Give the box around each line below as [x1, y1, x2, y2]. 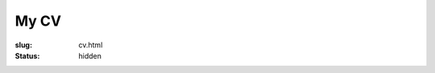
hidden [78, 51, 102, 60]
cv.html [78, 40, 103, 50]
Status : [14, 51, 40, 60]
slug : [14, 40, 32, 50]
